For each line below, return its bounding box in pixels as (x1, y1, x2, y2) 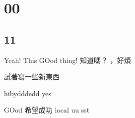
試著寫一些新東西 (4, 71, 60, 82)
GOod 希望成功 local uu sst (4, 105, 90, 115)
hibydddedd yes (4, 88, 51, 98)
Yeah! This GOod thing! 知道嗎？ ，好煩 (4, 55, 131, 65)
